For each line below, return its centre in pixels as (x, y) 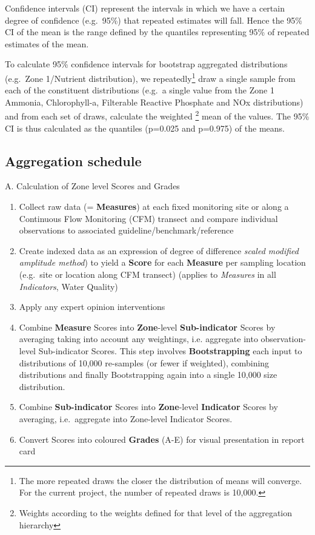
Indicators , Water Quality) (68, 286)
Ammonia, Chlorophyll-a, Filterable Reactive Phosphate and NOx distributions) (154, 102)
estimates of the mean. (47, 43)
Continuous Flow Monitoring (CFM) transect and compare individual (148, 218)
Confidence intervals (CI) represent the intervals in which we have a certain (145, 8)
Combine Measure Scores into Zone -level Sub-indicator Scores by (147, 327)
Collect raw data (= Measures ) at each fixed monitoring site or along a (154, 207)
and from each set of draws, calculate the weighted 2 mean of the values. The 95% (157, 115)
